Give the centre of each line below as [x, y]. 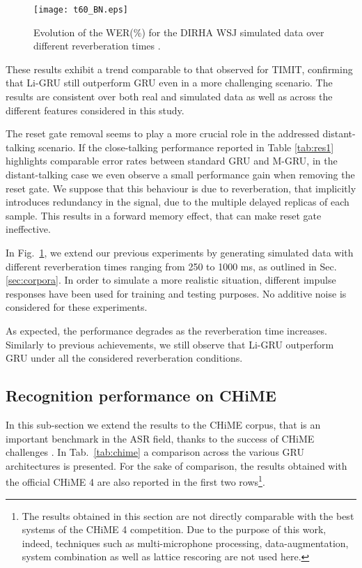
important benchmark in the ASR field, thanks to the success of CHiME [160, 438]
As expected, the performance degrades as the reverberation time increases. [166, 330]
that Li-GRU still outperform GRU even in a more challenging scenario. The [169, 83]
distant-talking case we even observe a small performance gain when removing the [180, 174]
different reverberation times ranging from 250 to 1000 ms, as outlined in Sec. [171, 266]
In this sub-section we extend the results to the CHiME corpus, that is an [163, 424]
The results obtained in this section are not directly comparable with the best [188, 515]
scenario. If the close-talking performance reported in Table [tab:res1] [186, 147]
